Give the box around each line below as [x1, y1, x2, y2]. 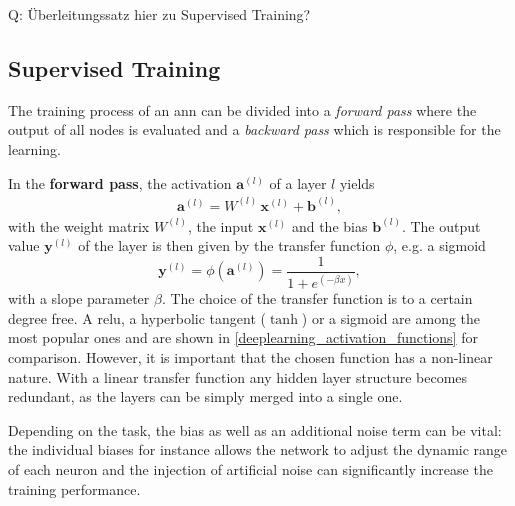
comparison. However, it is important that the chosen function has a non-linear [8, 347, 493, 368]
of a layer [269, 172, 327, 193]
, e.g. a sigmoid [393, 235, 486, 256]
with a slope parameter [8, 288, 150, 309]
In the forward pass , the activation [8, 172, 232, 193]
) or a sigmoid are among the [301, 307, 481, 328]
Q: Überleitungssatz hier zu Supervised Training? [8, 4, 311, 24]
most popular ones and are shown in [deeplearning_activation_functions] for [8, 327, 478, 348]
